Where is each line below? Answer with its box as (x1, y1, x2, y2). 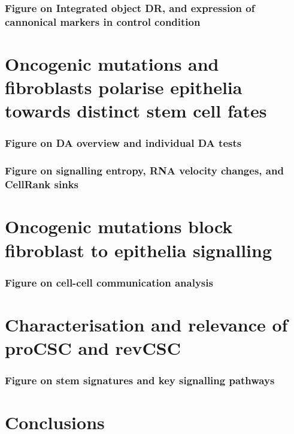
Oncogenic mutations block (5, 214, 233, 239)
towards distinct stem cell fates (5, 98, 267, 123)
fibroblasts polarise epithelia (5, 75, 243, 100)
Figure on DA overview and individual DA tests (5, 135, 242, 150)
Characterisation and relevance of (5, 312, 288, 336)
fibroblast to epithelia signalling (5, 237, 272, 262)
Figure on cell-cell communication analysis (5, 275, 213, 290)
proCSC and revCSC (5, 335, 181, 360)
